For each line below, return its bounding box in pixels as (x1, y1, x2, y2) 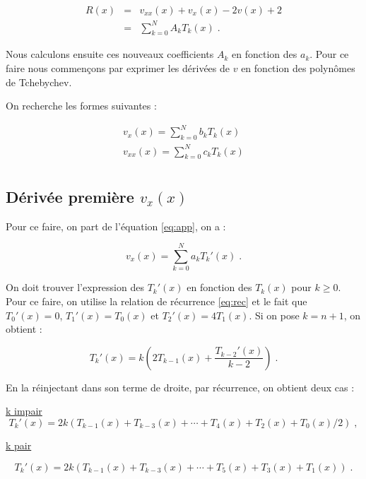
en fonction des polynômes (241, 60, 355, 75)
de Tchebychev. (6, 74, 72, 89)
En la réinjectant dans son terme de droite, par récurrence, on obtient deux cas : (6, 379, 355, 394)
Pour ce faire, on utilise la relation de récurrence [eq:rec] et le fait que (6, 293, 307, 308)
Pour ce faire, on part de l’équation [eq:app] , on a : (6, 218, 226, 233)
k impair (6, 403, 42, 418)
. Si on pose (249, 307, 300, 322)
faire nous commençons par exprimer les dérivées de (6, 60, 230, 75)
